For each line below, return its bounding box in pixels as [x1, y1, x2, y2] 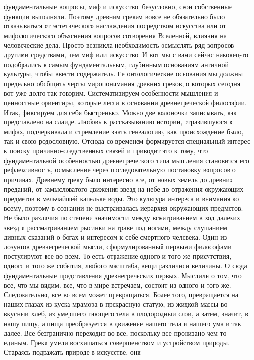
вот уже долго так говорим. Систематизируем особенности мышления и [4, 88, 218, 98]
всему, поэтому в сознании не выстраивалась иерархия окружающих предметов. [4, 203, 243, 213]
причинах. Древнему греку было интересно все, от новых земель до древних [4, 174, 233, 184]
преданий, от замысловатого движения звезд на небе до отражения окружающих [4, 184, 244, 194]
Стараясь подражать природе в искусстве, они [4, 347, 141, 357]
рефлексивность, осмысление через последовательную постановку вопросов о [4, 165, 236, 175]
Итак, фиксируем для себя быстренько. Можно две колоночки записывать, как [4, 107, 237, 117]
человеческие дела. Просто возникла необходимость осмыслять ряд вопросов [4, 40, 234, 50]
